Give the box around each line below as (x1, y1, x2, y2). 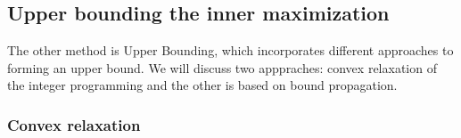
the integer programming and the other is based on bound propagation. (7, 76, 398, 94)
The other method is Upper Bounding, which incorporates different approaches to (7, 41, 454, 60)
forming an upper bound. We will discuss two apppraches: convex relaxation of (7, 58, 437, 77)
